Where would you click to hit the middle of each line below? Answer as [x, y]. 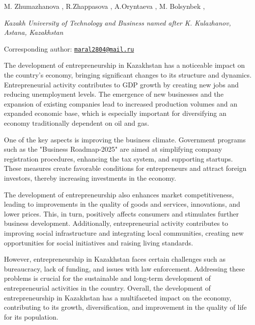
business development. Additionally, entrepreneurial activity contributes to [116, 223]
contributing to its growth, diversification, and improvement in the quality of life [125, 307]
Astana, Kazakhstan [34, 32]
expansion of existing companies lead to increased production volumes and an [121, 103]
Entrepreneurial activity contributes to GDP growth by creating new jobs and [121, 84]
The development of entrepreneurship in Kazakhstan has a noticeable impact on [125, 65]
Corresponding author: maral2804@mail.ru [69, 48]
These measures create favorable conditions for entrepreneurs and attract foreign [125, 168]
